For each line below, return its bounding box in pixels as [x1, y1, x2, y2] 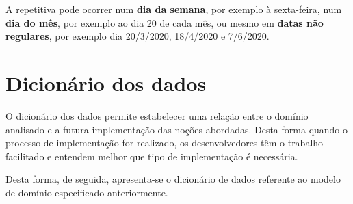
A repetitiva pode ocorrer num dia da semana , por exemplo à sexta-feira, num [5, 2, 342, 16]
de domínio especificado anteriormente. [5, 185, 168, 199]
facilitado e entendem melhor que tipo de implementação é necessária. [5, 149, 298, 163]
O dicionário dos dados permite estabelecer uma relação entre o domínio [5, 108, 309, 123]
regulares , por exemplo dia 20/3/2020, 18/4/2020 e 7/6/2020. [5, 29, 270, 43]
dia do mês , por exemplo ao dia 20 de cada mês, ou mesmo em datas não [5, 15, 324, 29]
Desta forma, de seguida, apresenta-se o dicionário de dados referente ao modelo [5, 172, 341, 186]
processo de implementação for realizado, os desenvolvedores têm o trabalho [5, 136, 324, 150]
